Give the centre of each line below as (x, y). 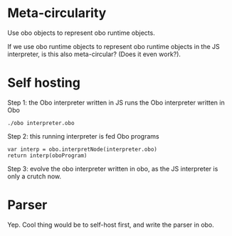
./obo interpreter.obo (41, 123)
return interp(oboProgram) (47, 155)
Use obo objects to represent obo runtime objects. (81, 33)
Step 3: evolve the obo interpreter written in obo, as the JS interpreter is (113, 168)
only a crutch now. (35, 176)
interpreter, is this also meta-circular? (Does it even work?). (94, 54)
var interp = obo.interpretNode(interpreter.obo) (83, 149)
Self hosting (44, 83)
